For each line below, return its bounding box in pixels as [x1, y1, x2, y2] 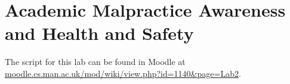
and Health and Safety [5, 21, 194, 45]
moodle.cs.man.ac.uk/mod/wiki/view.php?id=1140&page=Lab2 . [5, 67, 241, 79]
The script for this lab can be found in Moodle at [5, 55, 186, 68]
